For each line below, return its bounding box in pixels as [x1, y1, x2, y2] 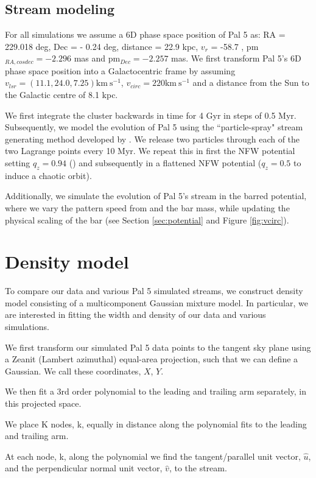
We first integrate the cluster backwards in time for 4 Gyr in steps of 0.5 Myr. [5, 108, 297, 121]
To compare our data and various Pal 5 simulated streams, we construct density [5, 284, 303, 297]
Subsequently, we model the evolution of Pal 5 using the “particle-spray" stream [5, 121, 303, 133]
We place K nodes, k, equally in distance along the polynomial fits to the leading [5, 417, 307, 430]
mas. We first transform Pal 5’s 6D [171, 52, 301, 65]
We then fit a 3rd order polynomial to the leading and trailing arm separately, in [5, 385, 307, 398]
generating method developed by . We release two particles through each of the [5, 132, 300, 145]
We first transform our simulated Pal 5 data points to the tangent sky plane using [5, 340, 311, 353]
